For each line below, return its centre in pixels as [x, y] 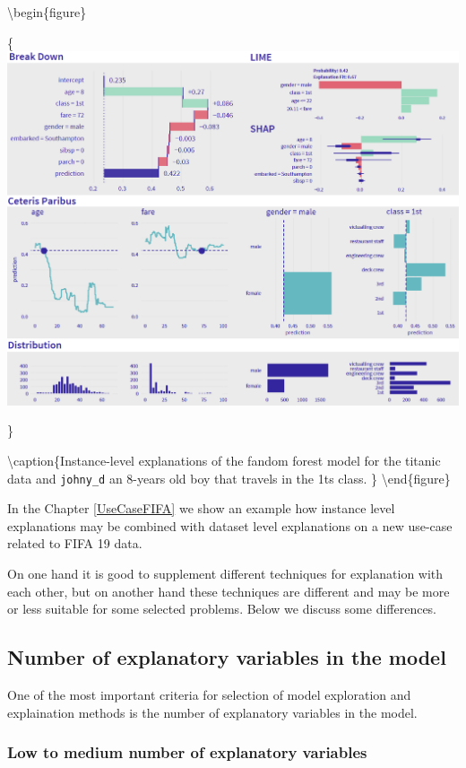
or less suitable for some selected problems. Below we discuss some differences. [222, 609]
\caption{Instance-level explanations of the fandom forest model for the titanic [224, 460]
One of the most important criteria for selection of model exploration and [209, 695]
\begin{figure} [47, 12]
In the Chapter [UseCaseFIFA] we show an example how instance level [201, 508]
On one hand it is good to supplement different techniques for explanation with [225, 574]
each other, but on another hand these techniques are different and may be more [229, 591]
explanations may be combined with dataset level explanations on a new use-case [230, 525]
